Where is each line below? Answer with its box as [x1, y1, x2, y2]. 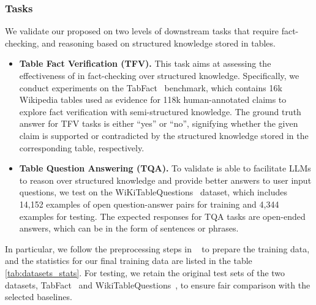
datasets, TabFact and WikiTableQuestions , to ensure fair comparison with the [5, 278, 310, 291]
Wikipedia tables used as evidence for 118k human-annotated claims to [19, 93, 287, 106]
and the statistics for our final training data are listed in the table [5, 254, 252, 267]
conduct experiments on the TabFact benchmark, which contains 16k [19, 81, 282, 94]
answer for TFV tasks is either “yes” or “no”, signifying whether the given [19, 117, 298, 130]
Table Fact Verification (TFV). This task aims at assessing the [19, 57, 271, 70]
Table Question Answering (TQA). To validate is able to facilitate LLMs [19, 162, 311, 175]
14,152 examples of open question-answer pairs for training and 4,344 [19, 197, 279, 210]
